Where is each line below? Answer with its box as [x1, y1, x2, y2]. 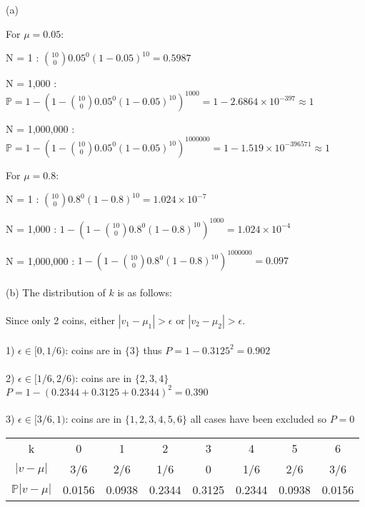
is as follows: [117, 284, 172, 299]
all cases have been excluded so [190, 411, 327, 426]
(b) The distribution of [6, 284, 106, 299]
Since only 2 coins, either [6, 312, 115, 327]
